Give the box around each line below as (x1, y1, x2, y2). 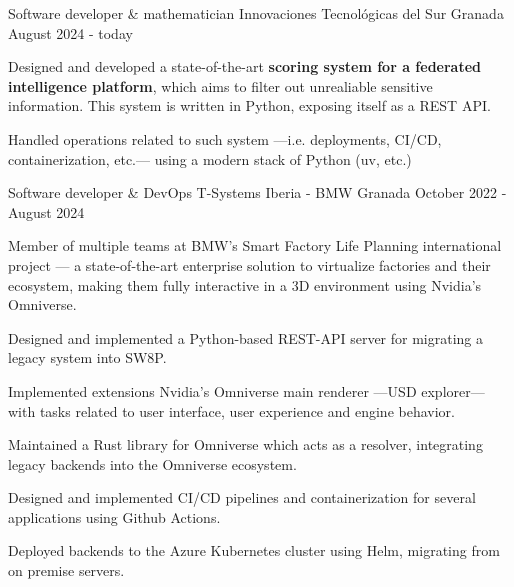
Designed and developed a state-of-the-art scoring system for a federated (8, 56, 481, 77)
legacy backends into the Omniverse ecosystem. (8, 453, 297, 474)
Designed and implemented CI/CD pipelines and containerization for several (8, 487, 476, 508)
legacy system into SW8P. (8, 347, 167, 368)
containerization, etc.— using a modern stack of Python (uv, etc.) (8, 148, 412, 169)
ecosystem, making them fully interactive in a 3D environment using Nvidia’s (8, 274, 482, 295)
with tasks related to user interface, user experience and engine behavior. (8, 400, 455, 421)
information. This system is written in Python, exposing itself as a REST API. (8, 95, 491, 116)
